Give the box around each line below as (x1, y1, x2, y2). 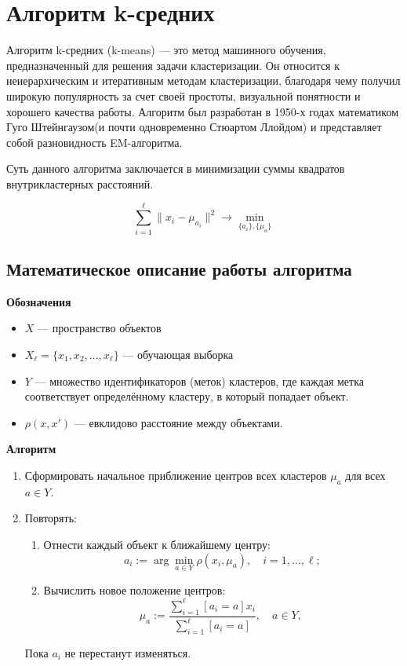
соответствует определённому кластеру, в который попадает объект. (24, 388, 349, 404)
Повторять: (24, 510, 77, 526)
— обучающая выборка (122, 346, 234, 362)
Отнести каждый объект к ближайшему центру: (43, 536, 271, 552)
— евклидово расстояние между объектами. (74, 414, 283, 430)
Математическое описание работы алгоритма (6, 256, 352, 280)
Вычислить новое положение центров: (43, 581, 226, 598)
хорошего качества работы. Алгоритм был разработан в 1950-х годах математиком (6, 103, 399, 119)
